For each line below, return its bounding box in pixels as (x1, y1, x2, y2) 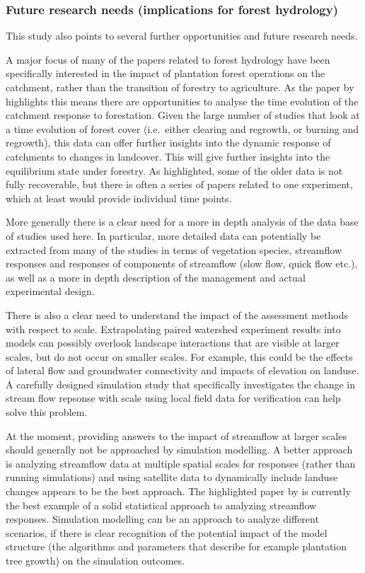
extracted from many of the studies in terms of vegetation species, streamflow (6, 242, 342, 257)
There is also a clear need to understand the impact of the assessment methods (6, 307, 349, 322)
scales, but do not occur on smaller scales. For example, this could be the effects (6, 349, 353, 364)
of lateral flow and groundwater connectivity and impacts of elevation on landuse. (6, 363, 359, 378)
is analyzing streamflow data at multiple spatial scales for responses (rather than (6, 456, 356, 470)
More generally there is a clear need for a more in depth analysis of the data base (6, 214, 359, 229)
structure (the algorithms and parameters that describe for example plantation (6, 539, 347, 554)
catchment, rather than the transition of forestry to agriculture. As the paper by (6, 80, 354, 94)
